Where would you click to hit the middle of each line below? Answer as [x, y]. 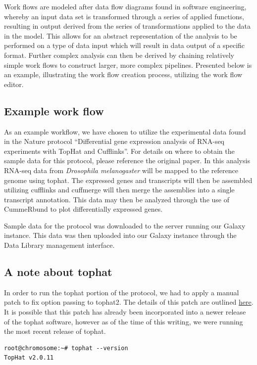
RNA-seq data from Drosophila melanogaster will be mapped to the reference [121, 170]
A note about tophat [58, 272]
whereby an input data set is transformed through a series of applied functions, [124, 16]
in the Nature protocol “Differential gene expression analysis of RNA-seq [114, 141]
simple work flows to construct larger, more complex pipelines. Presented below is [128, 65]
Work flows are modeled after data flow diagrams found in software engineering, [125, 6]
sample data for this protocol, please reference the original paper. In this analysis [127, 160]
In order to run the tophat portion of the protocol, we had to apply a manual [122, 292]
